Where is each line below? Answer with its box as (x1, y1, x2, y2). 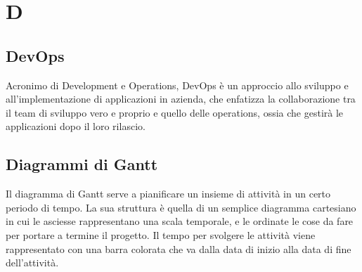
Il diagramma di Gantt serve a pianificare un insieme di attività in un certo (6, 186, 331, 201)
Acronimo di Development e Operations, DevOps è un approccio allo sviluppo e (6, 77, 349, 92)
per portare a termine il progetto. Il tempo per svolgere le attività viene (6, 227, 316, 242)
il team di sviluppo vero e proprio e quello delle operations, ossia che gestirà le (6, 105, 344, 119)
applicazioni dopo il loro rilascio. (6, 119, 146, 134)
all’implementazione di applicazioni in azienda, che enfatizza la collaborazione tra (6, 91, 356, 106)
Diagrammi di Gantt (6, 153, 158, 175)
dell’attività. (6, 255, 59, 270)
